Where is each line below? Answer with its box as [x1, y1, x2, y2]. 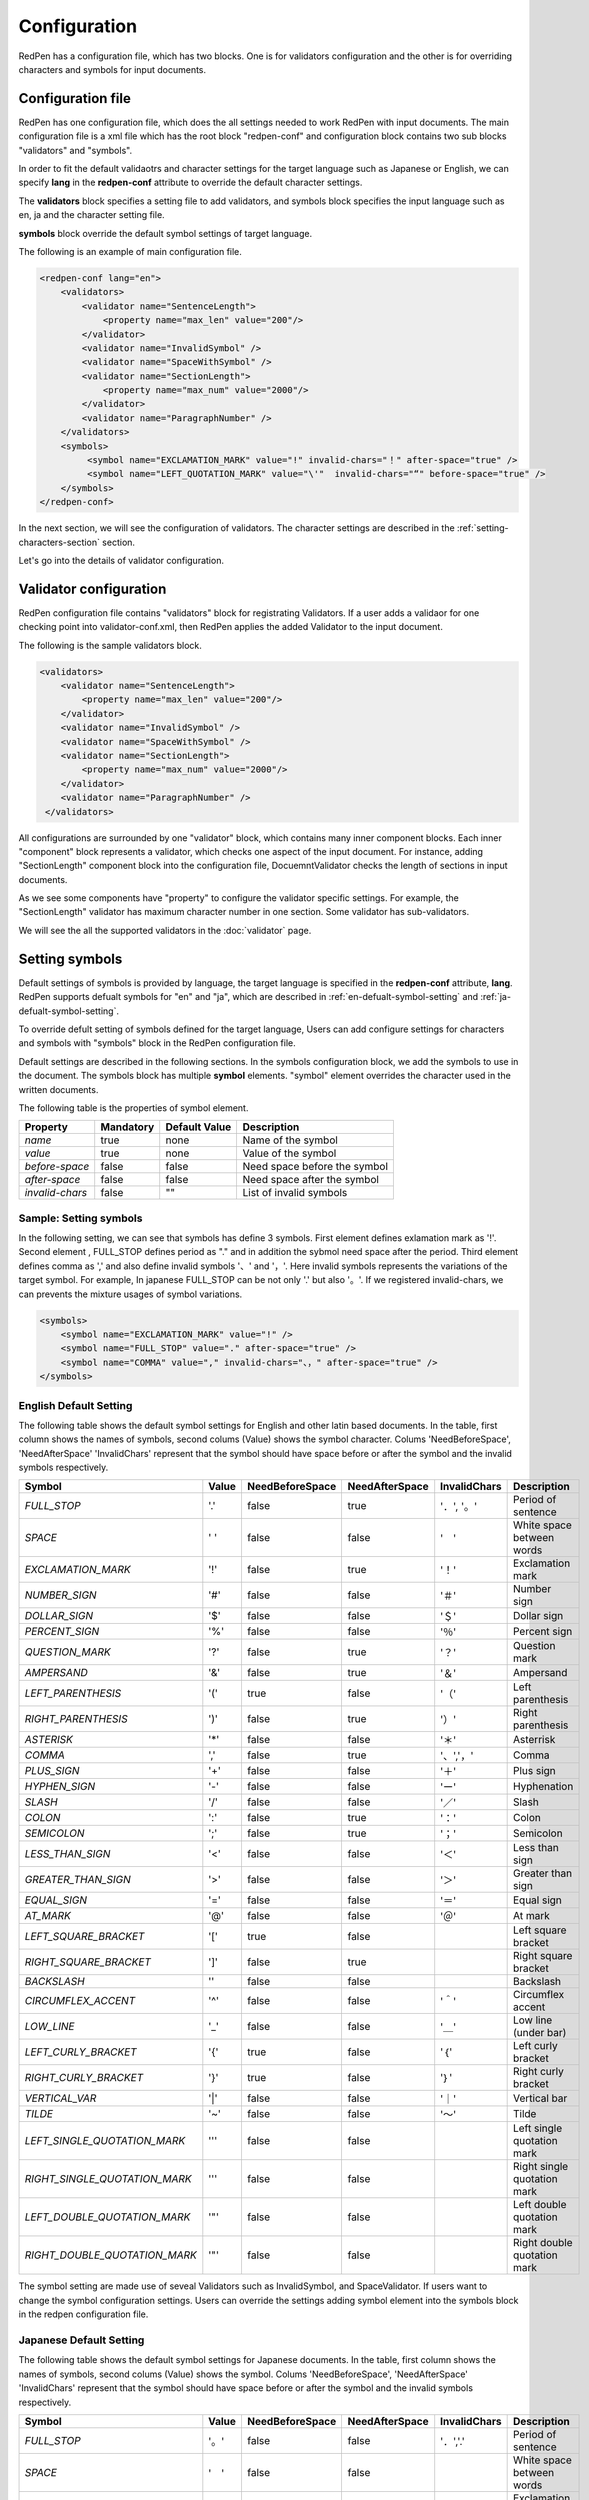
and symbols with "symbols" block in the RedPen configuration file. [18, 1037, 297, 1049]
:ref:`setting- [456, 522, 509, 534]
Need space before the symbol [242, 1160, 389, 1174]
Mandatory [100, 1120, 155, 1134]
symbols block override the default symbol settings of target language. [18, 227, 313, 239]
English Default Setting [18, 1398, 133, 1412]
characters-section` [18, 536, 100, 548]
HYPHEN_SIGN [24, 1780, 96, 1794]
